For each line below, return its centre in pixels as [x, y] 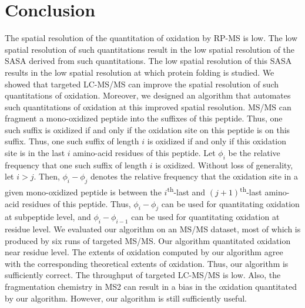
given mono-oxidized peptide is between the [83, 192]
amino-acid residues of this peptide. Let [144, 153]
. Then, [47, 176]
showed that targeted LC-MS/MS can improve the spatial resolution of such [142, 84]
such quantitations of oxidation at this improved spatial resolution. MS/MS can [148, 106]
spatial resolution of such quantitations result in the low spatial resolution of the [150, 49]
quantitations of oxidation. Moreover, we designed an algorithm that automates [148, 95]
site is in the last [35, 153]
